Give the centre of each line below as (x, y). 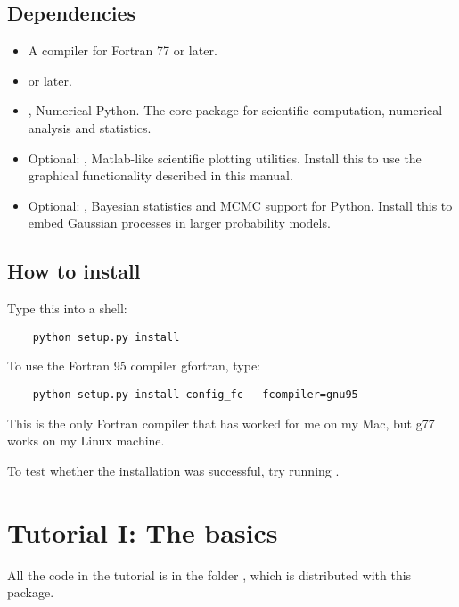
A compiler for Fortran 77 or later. (123, 50)
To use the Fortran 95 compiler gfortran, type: (134, 366)
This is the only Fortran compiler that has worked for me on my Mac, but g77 (221, 423)
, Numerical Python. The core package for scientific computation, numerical (235, 110)
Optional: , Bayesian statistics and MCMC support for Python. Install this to (240, 205)
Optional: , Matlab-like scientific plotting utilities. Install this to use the (225, 158)
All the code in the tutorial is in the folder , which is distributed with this (209, 574)
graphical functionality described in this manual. (160, 175)
